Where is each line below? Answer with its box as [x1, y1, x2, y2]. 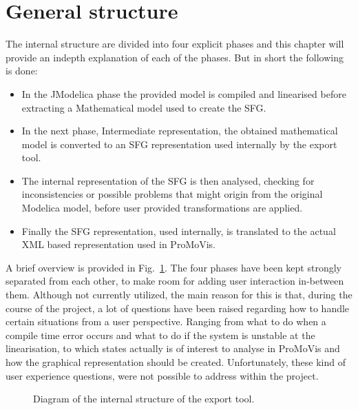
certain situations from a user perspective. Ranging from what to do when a [6, 314, 326, 329]
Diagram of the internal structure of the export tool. [33, 391, 255, 406]
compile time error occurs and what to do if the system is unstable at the [6, 327, 315, 342]
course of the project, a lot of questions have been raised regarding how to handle [6, 300, 350, 315]
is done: [6, 63, 38, 78]
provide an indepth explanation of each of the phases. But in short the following [6, 50, 344, 64]
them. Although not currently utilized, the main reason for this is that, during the [6, 287, 352, 302]
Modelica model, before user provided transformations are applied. [21, 201, 303, 215]
